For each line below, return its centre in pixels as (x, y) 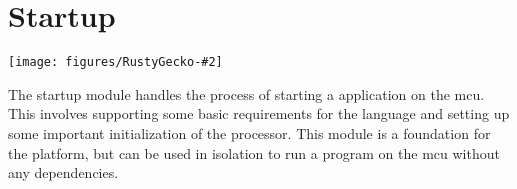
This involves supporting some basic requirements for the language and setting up (259, 113)
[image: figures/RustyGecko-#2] (115, 62)
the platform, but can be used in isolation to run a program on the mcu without (254, 152)
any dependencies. (63, 172)
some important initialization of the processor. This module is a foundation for (249, 132)
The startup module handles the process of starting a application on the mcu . (246, 93)
